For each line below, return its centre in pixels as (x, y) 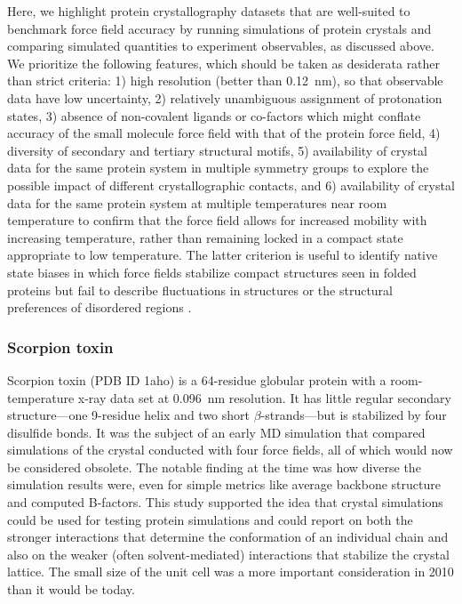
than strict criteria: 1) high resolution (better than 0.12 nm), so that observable (225, 81)
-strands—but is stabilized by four (354, 415)
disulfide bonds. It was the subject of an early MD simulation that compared (216, 432)
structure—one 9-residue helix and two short (128, 415)
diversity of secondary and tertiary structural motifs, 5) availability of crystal (217, 150)
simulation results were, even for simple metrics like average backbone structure (224, 484)
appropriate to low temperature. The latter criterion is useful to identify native (223, 255)
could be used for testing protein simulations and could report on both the (210, 519)
